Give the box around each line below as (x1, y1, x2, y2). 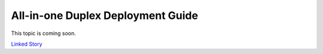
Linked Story (11, 40, 42, 47)
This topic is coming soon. (11, 30, 76, 37)
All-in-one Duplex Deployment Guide (11, 9, 199, 22)
